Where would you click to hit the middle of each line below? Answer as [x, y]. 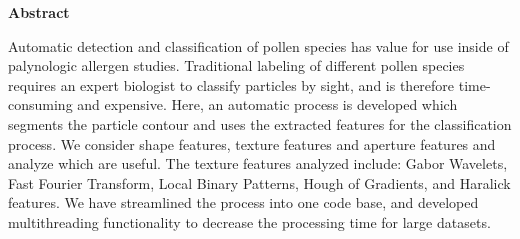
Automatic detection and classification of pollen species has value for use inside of [258, 45]
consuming [40, 104]
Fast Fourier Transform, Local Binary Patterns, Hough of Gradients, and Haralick [259, 182]
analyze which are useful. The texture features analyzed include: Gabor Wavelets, [258, 163]
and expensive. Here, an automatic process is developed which [267, 104]
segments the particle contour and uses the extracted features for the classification [260, 123]
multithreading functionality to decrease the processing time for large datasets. [249, 221]
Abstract [39, 12]
